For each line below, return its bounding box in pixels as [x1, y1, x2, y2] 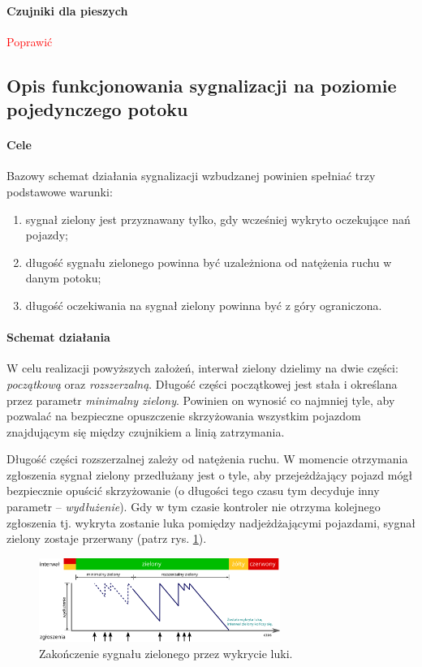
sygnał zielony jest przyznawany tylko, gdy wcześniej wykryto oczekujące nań [25, 210, 411, 227]
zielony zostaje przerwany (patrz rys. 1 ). [6, 530, 207, 547]
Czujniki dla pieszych [6, 2, 128, 19]
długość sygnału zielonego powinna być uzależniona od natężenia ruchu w [25, 253, 392, 270]
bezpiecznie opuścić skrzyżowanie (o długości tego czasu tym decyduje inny [6, 482, 380, 499]
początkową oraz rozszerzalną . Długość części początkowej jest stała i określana [6, 375, 398, 392]
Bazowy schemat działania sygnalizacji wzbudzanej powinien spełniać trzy [6, 167, 376, 184]
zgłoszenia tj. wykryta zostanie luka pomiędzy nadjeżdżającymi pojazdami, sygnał [6, 514, 416, 531]
